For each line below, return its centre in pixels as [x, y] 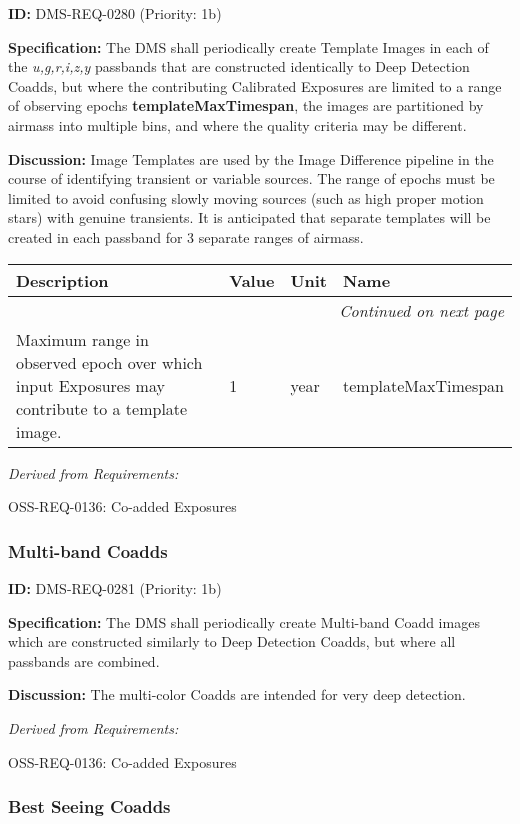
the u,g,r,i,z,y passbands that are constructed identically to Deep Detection [239, 66]
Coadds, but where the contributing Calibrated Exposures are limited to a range [255, 85]
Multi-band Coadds [88, 550]
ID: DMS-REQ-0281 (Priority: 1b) [115, 587]
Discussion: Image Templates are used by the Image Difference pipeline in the [251, 158]
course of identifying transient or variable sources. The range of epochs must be [251, 178]
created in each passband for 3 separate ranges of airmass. [186, 236]
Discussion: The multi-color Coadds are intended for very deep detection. [237, 694]
